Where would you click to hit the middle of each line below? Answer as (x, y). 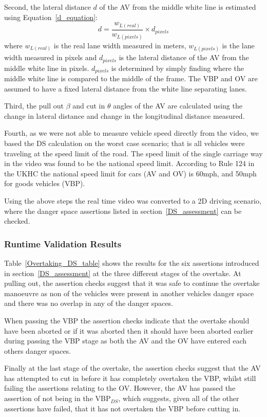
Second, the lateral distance (47, 7)
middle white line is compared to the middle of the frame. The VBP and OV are (131, 78)
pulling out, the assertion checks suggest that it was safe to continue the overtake (132, 283)
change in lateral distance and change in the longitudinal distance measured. (125, 115)
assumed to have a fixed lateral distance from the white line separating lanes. (126, 88)
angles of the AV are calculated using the (178, 106)
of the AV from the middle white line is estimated (178, 7)
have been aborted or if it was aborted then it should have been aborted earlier (129, 330)
